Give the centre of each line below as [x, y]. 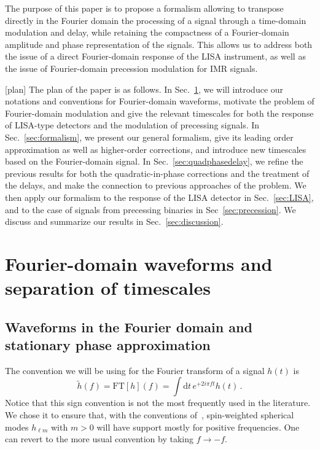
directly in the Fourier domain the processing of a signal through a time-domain [156, 20]
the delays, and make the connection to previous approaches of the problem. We [156, 185]
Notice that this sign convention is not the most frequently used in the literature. [158, 403]
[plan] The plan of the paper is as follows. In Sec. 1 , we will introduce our [144, 89]
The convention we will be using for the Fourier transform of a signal [135, 370]
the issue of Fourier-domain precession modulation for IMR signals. [131, 68]
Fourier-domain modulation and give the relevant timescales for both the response [159, 113]
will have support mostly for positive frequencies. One [198, 427]
